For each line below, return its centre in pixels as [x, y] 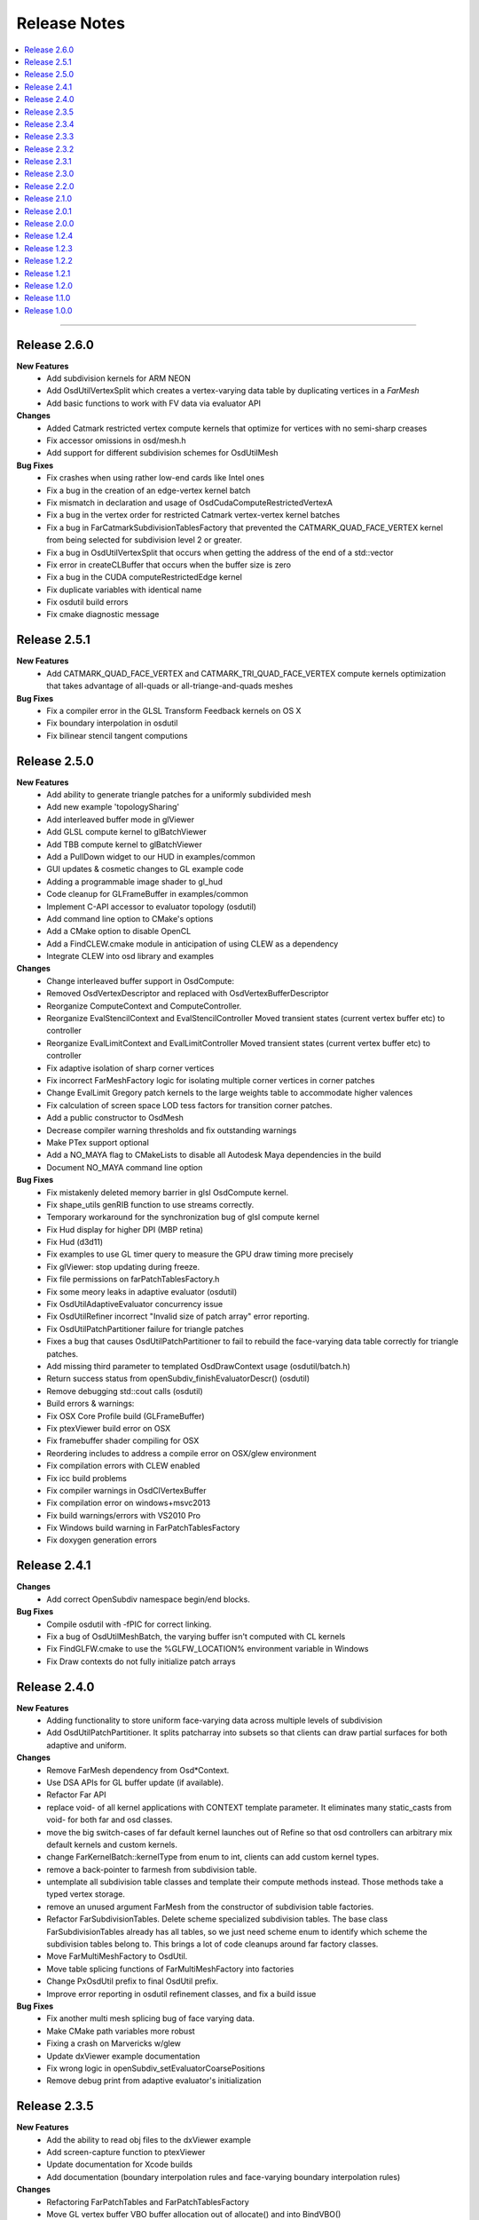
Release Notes [71, 23]
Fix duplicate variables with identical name [124, 590]
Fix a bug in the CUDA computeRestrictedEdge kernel [145, 577]
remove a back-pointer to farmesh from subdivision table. [152, 1869]
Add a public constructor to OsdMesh [115, 1118]
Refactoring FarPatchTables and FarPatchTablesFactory [148, 2201]
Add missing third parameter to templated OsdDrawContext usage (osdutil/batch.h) [198, 1366]
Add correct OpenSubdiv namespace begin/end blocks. [148, 1599]
